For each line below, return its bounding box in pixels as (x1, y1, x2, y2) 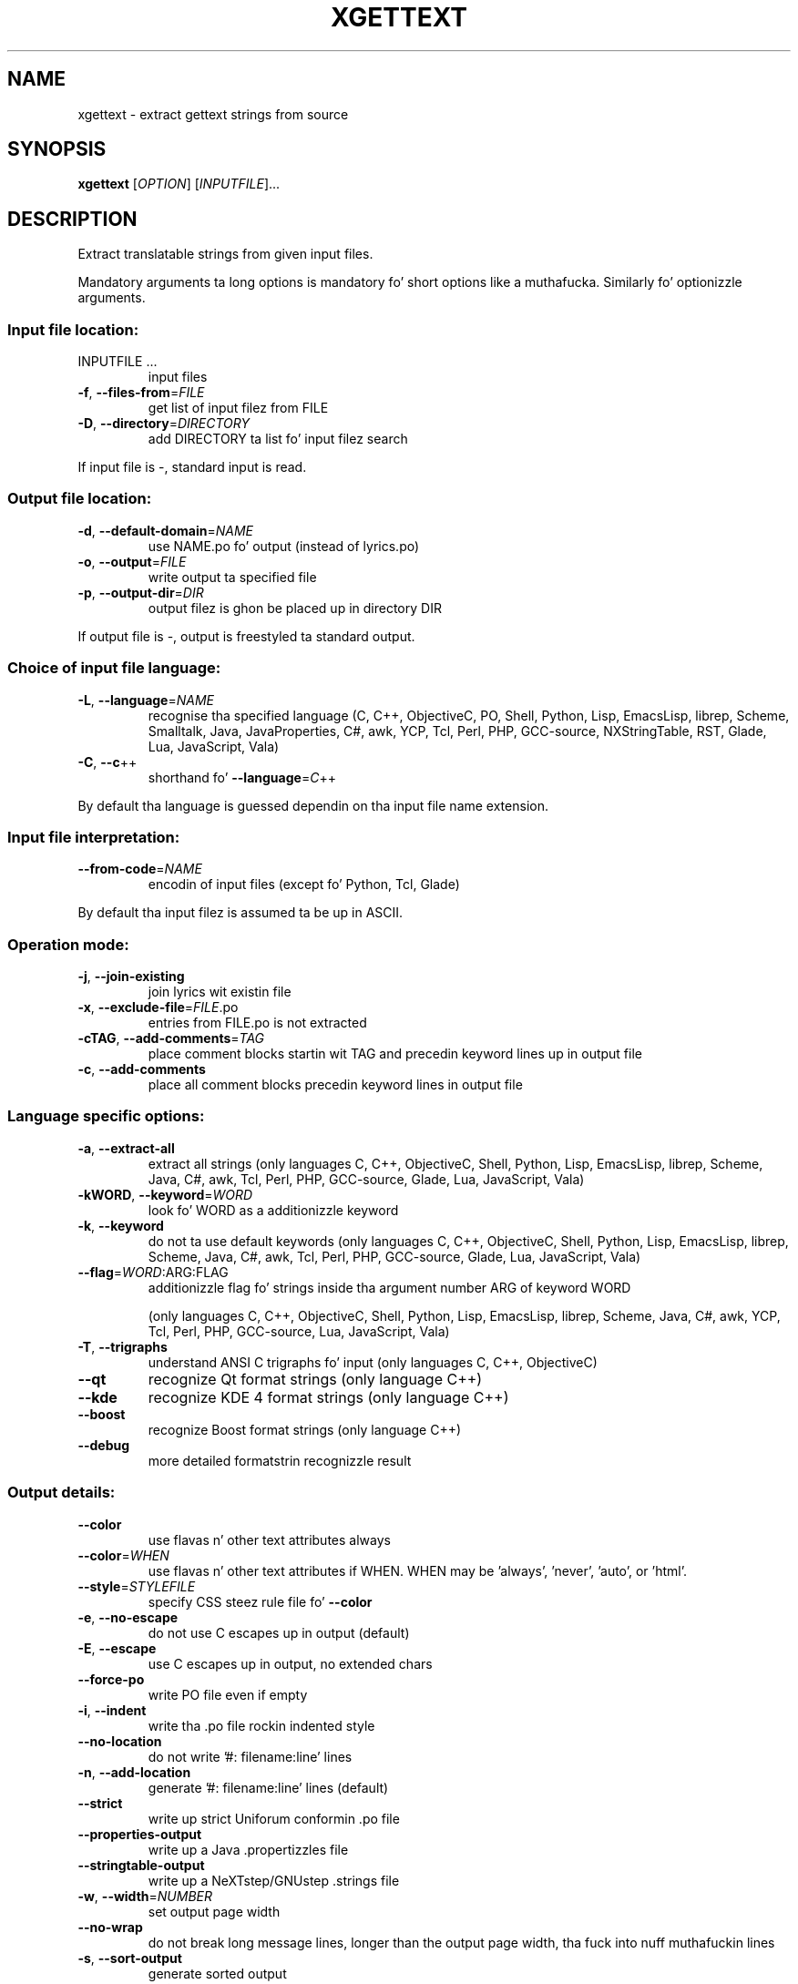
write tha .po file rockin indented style (148, 1717, 375, 1733)
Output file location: (7, 489, 152, 508)
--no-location (77, 1733, 162, 1749)
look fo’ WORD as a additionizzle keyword (148, 1202, 399, 1218)
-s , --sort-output (77, 1949, 182, 1966)
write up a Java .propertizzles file (148, 1841, 349, 1857)
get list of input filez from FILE (148, 400, 329, 416)
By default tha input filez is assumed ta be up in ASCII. (77, 905, 404, 921)
